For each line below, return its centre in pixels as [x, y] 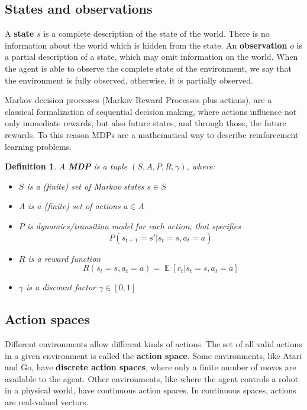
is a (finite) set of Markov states [85, 186]
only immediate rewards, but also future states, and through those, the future [146, 123]
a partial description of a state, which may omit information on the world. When [151, 57]
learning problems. [38, 146]
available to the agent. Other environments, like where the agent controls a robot [152, 378]
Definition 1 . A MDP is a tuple [66, 166]
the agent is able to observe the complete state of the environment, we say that [148, 68]
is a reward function [64, 258]
